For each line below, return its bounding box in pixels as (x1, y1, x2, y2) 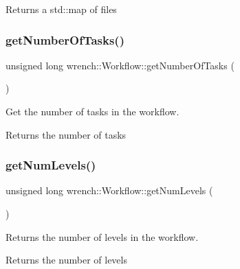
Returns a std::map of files (6, 2, 117, 16)
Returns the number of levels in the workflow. (6, 229, 199, 244)
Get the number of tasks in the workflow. (6, 104, 179, 118)
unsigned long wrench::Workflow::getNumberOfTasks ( (6, 58, 234, 72)
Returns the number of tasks (6, 127, 127, 141)
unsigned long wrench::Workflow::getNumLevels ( (6, 183, 213, 198)
